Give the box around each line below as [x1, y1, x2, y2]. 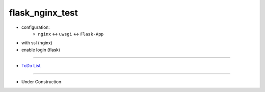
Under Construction [21, 78, 61, 85]
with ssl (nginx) [21, 40, 53, 46]
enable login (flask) [21, 47, 61, 53]
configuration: [21, 24, 50, 30]
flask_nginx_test [9, 7, 78, 18]
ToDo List [21, 63, 41, 69]
